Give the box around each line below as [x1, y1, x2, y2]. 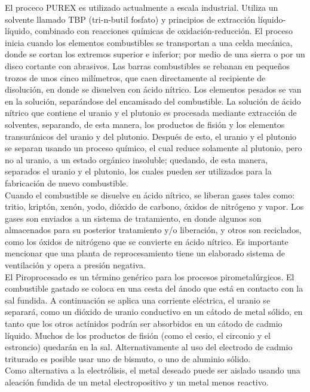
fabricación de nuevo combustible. [5, 176, 128, 189]
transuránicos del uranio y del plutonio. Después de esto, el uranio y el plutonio [5, 130, 297, 142]
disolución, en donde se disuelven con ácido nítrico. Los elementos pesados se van [5, 83, 302, 96]
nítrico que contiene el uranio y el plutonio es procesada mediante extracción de [5, 106, 297, 119]
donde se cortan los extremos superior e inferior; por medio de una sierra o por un [5, 48, 305, 60]
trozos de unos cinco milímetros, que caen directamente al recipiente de [5, 71, 266, 84]
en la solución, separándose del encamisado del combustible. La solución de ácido [5, 94, 301, 107]
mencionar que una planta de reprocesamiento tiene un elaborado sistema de [5, 247, 285, 259]
